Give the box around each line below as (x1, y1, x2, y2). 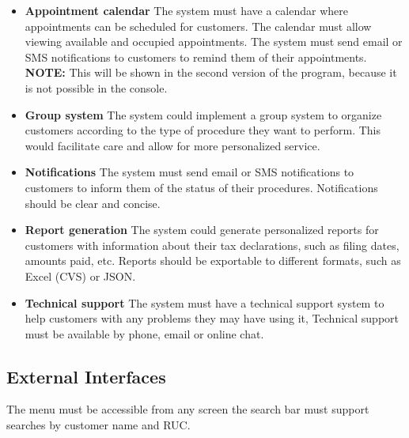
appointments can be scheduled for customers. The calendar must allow (25, 17, 372, 34)
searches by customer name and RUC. (6, 417, 191, 433)
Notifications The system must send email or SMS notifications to (25, 164, 354, 180)
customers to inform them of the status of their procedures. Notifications (25, 179, 378, 195)
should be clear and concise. (25, 194, 161, 211)
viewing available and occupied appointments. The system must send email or (25, 33, 403, 50)
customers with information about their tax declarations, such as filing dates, (25, 236, 400, 253)
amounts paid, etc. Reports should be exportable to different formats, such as (25, 252, 401, 269)
